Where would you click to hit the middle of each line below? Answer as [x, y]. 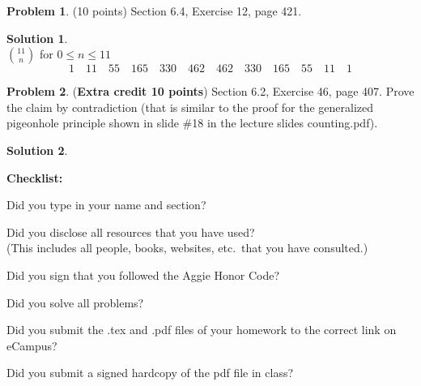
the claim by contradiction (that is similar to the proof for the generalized [190, 107]
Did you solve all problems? [75, 302]
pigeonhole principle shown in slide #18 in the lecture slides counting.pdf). [192, 123]
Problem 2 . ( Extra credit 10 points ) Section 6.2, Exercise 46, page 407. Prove [210, 91]
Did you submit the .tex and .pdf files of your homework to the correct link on [202, 330]
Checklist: [35, 177]
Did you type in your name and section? [106, 205]
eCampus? [32, 345]
